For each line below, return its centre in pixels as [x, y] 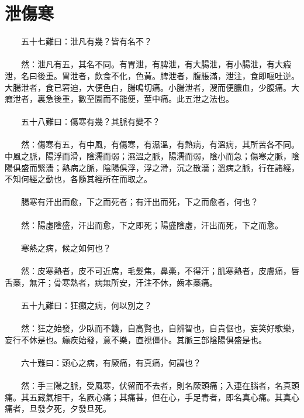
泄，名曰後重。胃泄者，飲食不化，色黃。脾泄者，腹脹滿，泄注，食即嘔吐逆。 [152, 75]
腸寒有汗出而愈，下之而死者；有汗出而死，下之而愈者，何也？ [139, 202]
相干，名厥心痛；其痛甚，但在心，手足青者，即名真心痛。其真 [172, 397]
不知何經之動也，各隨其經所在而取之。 [78, 179]
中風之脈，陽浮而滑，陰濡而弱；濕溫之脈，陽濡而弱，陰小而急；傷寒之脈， [148, 156]
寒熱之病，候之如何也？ [66, 247]
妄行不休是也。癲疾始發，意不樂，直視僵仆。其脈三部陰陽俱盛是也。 [136, 339]
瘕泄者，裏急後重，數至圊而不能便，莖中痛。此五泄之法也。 [119, 99]
